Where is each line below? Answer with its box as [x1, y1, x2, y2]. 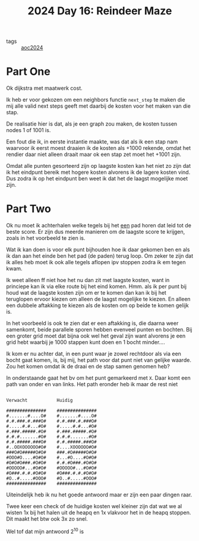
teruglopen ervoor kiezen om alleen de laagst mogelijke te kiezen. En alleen [6, 296, 191, 303]
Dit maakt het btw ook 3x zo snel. [6, 515, 88, 523]
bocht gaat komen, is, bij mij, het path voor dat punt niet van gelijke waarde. [6, 357, 192, 364]
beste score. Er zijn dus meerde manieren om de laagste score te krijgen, [6, 228, 185, 236]
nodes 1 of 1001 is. [6, 127, 51, 134]
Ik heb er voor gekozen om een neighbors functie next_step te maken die [6, 96, 185, 104]
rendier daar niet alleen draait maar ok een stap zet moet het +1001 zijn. [6, 151, 182, 158]
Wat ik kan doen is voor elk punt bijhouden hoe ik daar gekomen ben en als [6, 246, 190, 254]
